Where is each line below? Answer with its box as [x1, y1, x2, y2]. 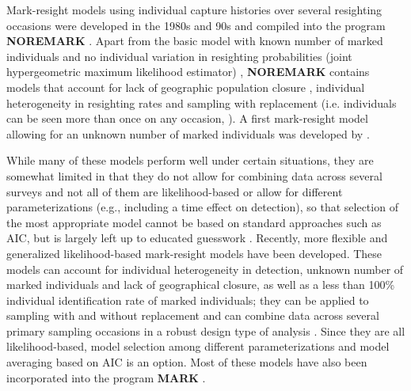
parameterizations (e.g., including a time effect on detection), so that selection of [6, 199, 398, 215]
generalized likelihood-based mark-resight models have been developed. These [6, 245, 382, 261]
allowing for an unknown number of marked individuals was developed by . [6, 125, 370, 142]
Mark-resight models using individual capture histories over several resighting [6, 2, 382, 17]
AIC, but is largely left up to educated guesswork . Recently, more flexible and [6, 230, 388, 246]
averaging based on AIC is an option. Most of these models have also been [6, 354, 367, 370]
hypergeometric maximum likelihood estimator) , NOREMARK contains [6, 63, 370, 80]
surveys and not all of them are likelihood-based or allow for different [6, 183, 343, 199]
